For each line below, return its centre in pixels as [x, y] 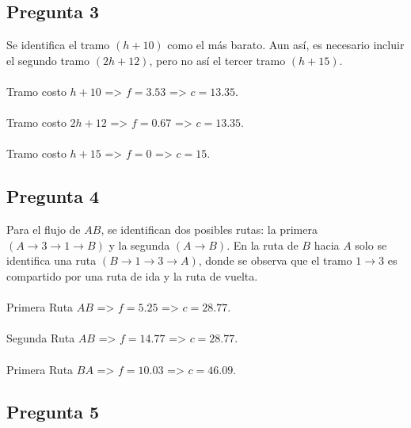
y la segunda [139, 245]
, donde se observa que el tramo [275, 260]
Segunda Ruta [41, 338]
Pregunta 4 [53, 196]
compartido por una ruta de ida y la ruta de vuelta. [132, 275]
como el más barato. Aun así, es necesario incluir [286, 45]
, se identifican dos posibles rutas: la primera [209, 229]
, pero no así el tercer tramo [217, 60]
